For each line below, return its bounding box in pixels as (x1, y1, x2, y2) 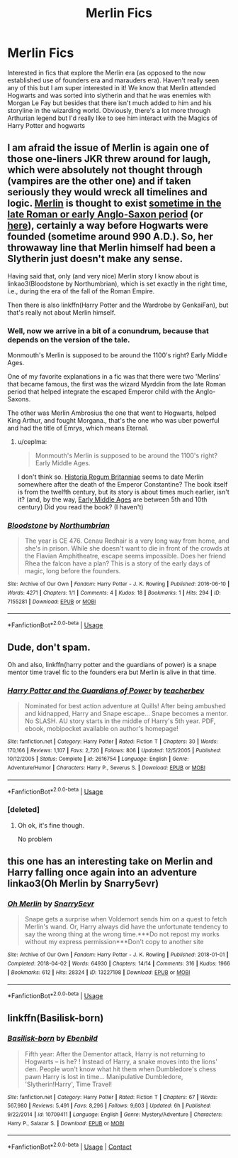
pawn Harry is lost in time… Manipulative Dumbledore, (24, 1072, 183, 1081)
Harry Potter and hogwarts (7, 121, 86, 129)
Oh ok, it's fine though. (17, 821, 85, 829)
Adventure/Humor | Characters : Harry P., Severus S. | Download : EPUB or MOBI (7, 764, 205, 772)
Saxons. (7, 395, 31, 404)
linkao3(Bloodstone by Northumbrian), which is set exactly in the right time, (7, 279, 228, 288)
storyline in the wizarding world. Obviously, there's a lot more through (7, 106, 211, 114)
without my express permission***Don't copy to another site (24, 938, 204, 946)
